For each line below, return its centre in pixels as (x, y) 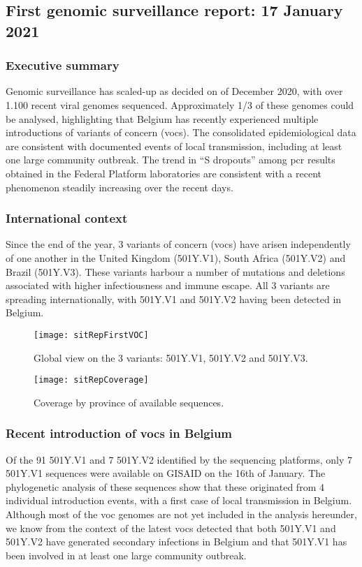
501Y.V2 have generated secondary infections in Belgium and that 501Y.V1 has (176, 542)
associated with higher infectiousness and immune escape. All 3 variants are (168, 285)
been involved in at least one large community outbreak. (126, 555)
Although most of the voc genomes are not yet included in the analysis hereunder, (181, 514)
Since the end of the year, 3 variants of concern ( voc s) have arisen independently (178, 244)
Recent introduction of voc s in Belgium (119, 433)
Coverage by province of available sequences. (129, 402)
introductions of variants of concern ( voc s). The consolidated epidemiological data (181, 132)
